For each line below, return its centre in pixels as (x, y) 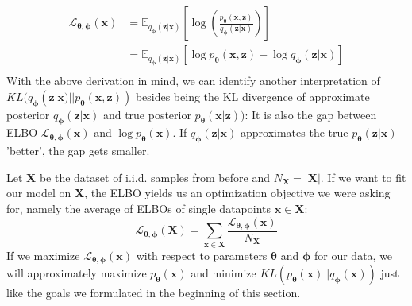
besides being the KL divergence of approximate (252, 96)
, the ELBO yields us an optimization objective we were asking (237, 193)
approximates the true (295, 132)
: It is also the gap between (311, 114)
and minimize (223, 273)
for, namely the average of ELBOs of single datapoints (139, 208)
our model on (39, 193)
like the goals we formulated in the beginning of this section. (154, 293)
